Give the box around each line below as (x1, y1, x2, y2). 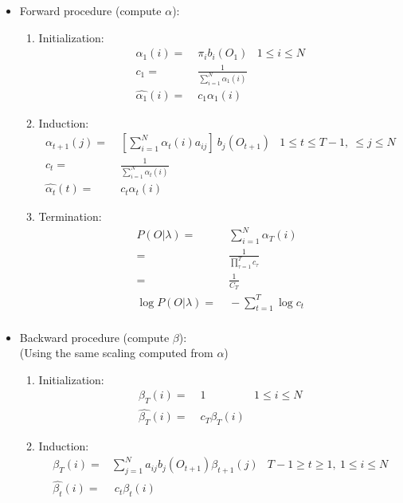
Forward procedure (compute (19, 2, 162, 18)
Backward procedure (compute (19, 328, 170, 345)
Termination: (38, 208, 102, 225)
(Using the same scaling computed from (19, 344, 213, 361)
